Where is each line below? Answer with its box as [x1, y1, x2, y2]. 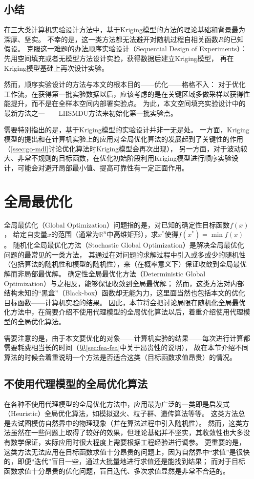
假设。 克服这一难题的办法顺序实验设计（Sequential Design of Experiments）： [4, 43, 247, 54]
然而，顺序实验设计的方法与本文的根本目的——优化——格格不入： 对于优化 [4, 79, 246, 89]
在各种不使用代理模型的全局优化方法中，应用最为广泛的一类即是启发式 [4, 398, 230, 409]
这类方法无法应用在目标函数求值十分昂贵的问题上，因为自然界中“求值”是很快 [4, 446, 250, 457]
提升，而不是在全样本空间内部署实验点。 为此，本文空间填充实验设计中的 [10, 98, 246, 108]
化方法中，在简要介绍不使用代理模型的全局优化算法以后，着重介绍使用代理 [4, 307, 243, 317]
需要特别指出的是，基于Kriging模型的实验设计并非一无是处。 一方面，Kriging [4, 124, 250, 134]
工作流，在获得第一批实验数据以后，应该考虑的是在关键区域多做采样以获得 [4, 88, 243, 99]
